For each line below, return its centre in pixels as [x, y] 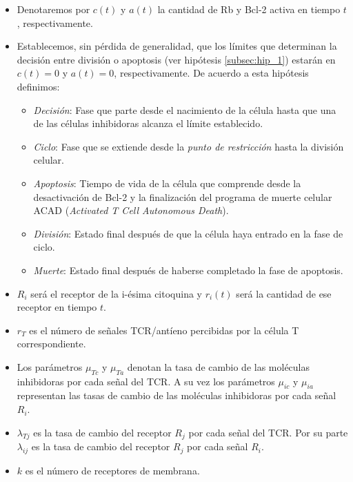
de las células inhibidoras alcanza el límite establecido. [148, 123]
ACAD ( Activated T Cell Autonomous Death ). [131, 210]
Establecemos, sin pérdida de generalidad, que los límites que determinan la [177, 46]
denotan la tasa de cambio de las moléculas [219, 366]
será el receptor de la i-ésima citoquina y [117, 293]
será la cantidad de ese [284, 293]
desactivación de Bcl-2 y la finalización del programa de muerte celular [183, 196]
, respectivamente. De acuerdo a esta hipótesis [211, 73]
